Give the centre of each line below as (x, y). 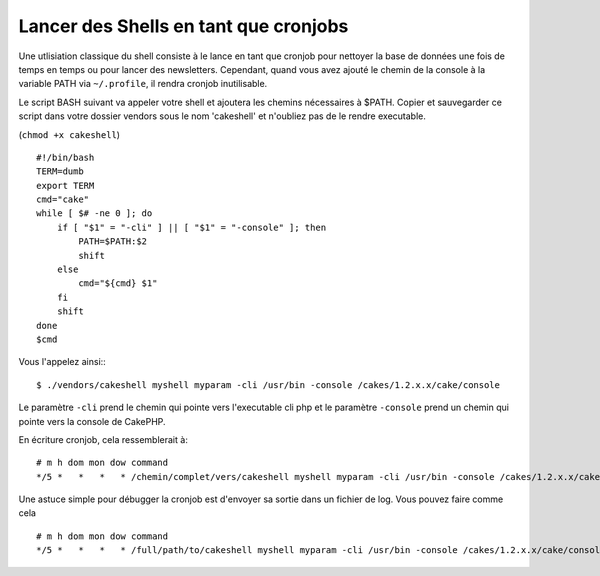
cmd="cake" (63, 199)
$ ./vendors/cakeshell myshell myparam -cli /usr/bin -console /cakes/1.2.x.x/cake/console (268, 384)
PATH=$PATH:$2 (113, 241)
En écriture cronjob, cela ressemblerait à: (103, 439)
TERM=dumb (60, 171)
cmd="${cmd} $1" (118, 283)
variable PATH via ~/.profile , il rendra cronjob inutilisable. (143, 84)
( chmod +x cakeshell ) (69, 134)
